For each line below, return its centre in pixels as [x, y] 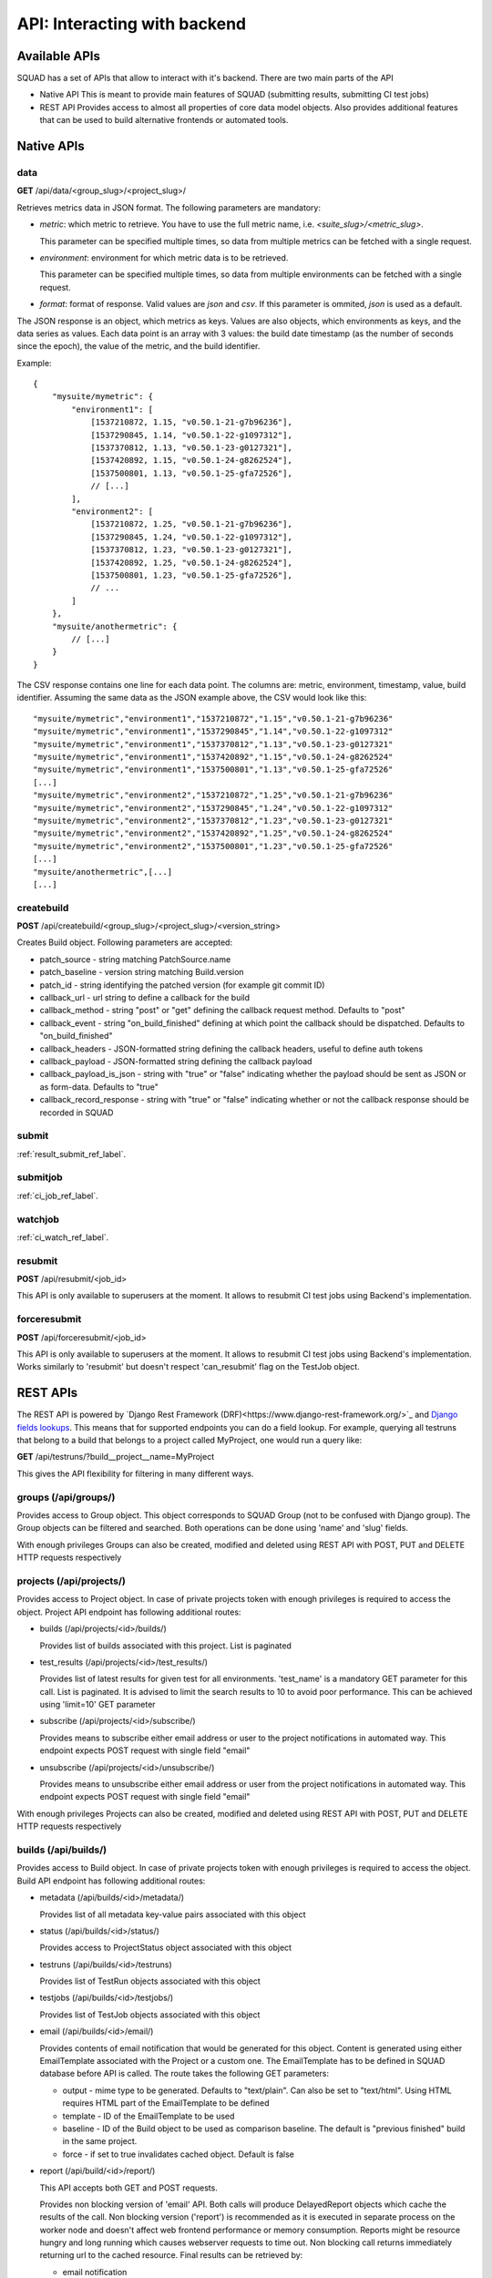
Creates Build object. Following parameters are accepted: [124, 942]
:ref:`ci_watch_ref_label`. [63, 1237]
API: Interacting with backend [131, 24]
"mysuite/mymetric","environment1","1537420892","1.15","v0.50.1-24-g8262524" [213, 757]
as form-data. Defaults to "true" [99, 1087]
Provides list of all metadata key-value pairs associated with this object [173, 1914]
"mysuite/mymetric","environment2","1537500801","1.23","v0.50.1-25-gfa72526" [213, 846]
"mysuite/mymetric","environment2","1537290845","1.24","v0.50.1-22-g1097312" [213, 808]
